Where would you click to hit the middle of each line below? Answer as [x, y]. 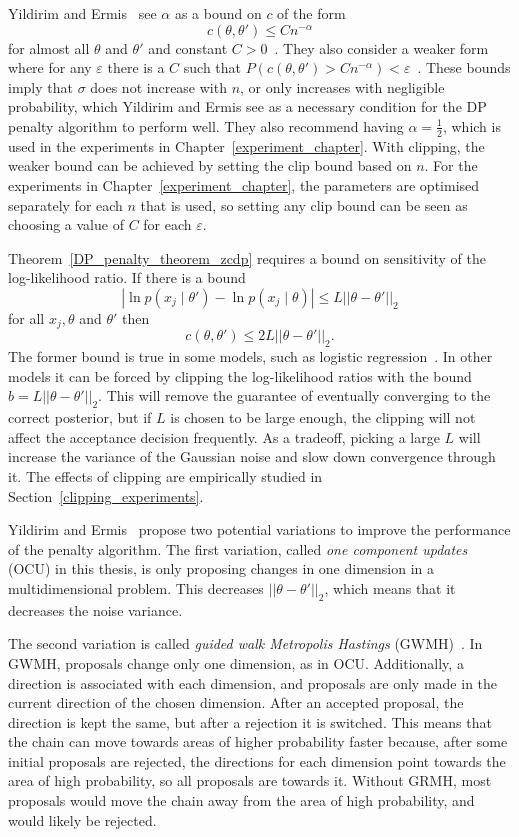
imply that [40, 86]
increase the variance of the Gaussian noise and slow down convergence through [252, 456]
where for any [50, 67]
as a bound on [218, 13]
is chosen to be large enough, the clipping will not [323, 417]
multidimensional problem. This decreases [136, 587]
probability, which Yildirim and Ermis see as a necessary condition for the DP [247, 106]
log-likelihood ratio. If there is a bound [127, 277]
